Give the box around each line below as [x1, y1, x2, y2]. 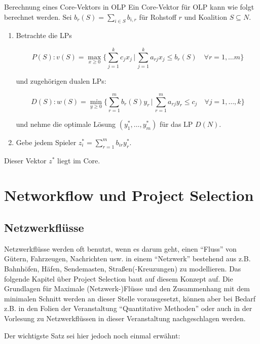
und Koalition [184, 11, 227, 22]
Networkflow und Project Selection [4, 185, 254, 205]
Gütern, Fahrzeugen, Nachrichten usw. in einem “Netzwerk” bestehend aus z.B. [4, 253, 251, 264]
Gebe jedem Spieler [16, 136, 77, 147]
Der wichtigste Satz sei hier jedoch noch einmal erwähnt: [4, 330, 180, 340]
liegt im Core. [57, 155, 100, 165]
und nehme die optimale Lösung [16, 118, 116, 129]
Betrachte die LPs [16, 30, 72, 41]
